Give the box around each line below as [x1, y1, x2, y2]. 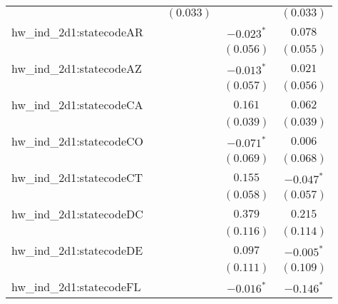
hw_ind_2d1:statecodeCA [11, 96, 143, 113]
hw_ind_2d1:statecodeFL [11, 278, 141, 295]
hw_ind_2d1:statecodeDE [11, 242, 143, 258]
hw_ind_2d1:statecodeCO [11, 133, 143, 149]
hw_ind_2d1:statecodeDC [11, 206, 143, 222]
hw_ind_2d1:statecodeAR [11, 24, 143, 40]
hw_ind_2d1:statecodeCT [11, 169, 143, 186]
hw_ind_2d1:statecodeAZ [11, 60, 142, 76]
